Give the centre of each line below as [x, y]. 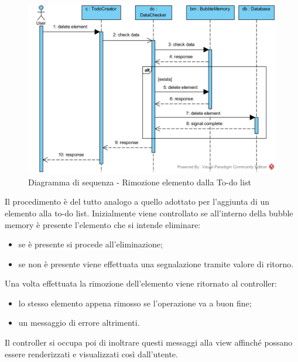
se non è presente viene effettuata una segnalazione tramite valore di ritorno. [156, 263]
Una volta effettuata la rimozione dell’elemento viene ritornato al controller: [141, 283]
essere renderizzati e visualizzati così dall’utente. [91, 354]
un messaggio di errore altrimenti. [79, 323]
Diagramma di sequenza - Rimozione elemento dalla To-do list [140, 182]
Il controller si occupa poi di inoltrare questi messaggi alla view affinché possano [149, 342]
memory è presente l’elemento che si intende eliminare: [103, 224]
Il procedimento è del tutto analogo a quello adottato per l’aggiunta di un [137, 201]
